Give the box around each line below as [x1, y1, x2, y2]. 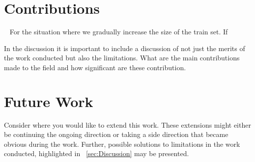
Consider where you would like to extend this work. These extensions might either [4, 119, 251, 130]
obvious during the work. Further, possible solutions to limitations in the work [4, 138, 240, 149]
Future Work [4, 91, 93, 111]
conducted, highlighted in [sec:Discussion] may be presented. [4, 148, 189, 159]
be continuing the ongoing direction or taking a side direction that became [4, 129, 228, 139]
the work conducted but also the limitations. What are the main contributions [4, 53, 240, 63]
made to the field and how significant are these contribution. [4, 62, 186, 72]
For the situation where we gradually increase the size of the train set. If [9, 27, 228, 37]
